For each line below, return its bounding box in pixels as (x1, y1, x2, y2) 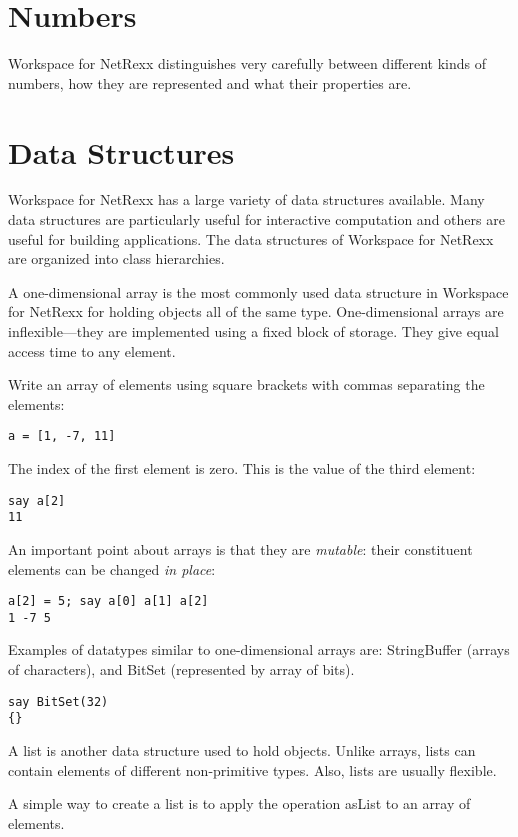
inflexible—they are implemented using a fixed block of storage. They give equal (8, 321, 500, 341)
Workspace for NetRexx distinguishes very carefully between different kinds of (8, 53, 486, 74)
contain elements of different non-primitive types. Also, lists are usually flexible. (8, 759, 497, 780)
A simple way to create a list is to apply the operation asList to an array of (8, 793, 471, 814)
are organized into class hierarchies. (8, 248, 225, 269)
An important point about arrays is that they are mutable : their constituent (8, 538, 473, 559)
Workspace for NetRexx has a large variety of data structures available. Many (8, 189, 485, 210)
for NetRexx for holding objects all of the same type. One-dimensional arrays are (8, 301, 504, 322)
